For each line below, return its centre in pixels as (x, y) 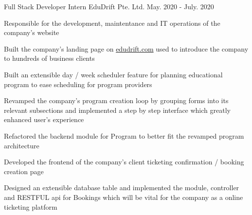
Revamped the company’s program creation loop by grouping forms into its (116, 100)
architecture (22, 145)
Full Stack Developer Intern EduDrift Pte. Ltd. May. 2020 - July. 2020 (109, 6)
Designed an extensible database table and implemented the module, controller (122, 188)
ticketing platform (31, 206)
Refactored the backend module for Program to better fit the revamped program (124, 135)
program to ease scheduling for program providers (78, 84)
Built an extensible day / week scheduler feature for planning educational (113, 74)
